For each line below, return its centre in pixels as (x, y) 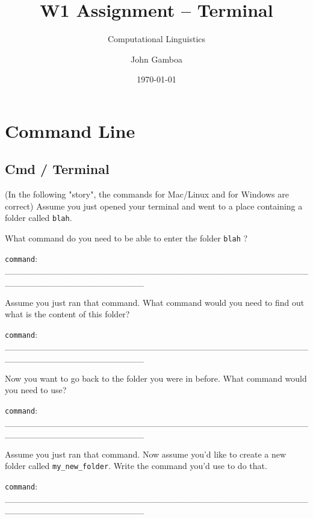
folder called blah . (39, 218)
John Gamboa (156, 59)
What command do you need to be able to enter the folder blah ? (126, 238)
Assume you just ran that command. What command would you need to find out (155, 302)
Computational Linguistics (156, 39)
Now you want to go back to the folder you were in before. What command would (156, 378)
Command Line (70, 130)
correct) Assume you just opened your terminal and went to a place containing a (154, 206)
